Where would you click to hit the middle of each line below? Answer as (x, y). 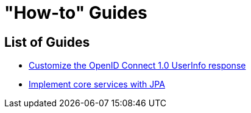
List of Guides (47, 42)
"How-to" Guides (76, 13)
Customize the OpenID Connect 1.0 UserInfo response (137, 66)
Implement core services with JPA (97, 84)
